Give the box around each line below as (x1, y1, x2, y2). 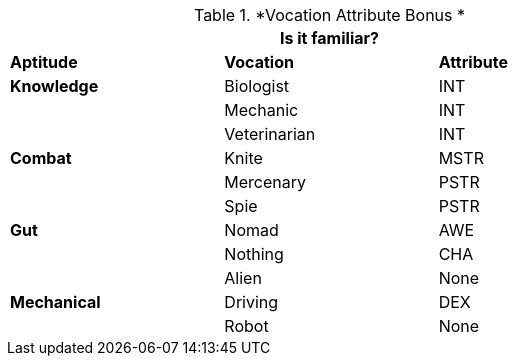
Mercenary (224, 172, 307, 192)
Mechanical (10, 292, 101, 312)
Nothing (224, 244, 284, 264)
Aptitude (10, 52, 78, 72)
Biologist (224, 76, 290, 96)
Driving (224, 292, 279, 312)
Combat (10, 148, 72, 168)
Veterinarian (224, 124, 316, 144)
